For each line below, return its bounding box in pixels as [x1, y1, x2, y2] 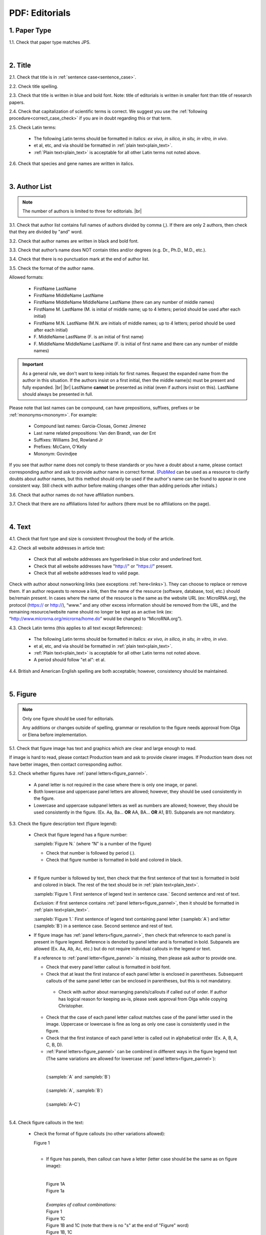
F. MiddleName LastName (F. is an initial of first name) [33, 334, 144, 340]
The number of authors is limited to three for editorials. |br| [22, 208, 142, 214]
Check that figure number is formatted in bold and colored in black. [46, 857, 183, 863]
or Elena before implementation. [22, 732, 88, 738]
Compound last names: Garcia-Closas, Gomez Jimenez [33, 423, 146, 429]
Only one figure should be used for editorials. [22, 715, 114, 721]
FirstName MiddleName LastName [33, 292, 103, 298]
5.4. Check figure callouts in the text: [9, 1119, 84, 1125]
